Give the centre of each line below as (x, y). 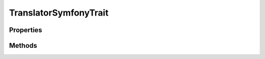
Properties (26, 30)
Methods (23, 46)
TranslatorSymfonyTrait (59, 13)
